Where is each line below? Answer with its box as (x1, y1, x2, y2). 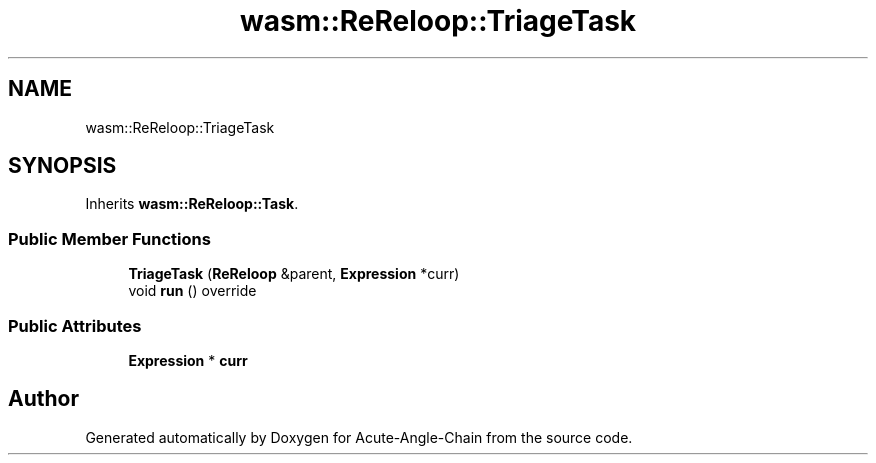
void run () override (128, 282, 257, 300)
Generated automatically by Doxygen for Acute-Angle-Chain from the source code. (85, 428, 633, 446)
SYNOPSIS (8, 153, 117, 179)
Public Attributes (8, 315, 142, 336)
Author (8, 386, 79, 412)
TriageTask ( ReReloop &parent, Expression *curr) (128, 265, 460, 283)
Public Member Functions (8, 228, 211, 249)
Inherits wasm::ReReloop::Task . (85, 195, 299, 213)
